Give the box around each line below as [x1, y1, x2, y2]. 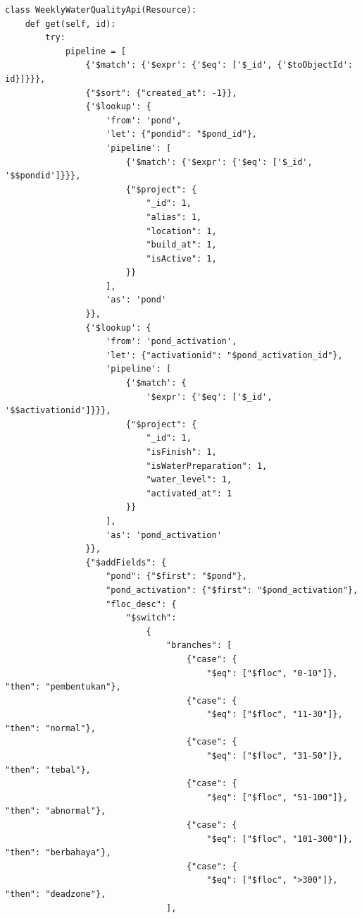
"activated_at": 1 [146, 488, 232, 498]
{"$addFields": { [85, 557, 167, 568]
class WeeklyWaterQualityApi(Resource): [5, 5, 197, 15]
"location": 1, [146, 226, 217, 236]
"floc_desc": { [106, 599, 177, 609]
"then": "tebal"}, [5, 764, 91, 775]
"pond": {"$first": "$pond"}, [106, 571, 247, 582]
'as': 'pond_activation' [106, 530, 222, 540]
